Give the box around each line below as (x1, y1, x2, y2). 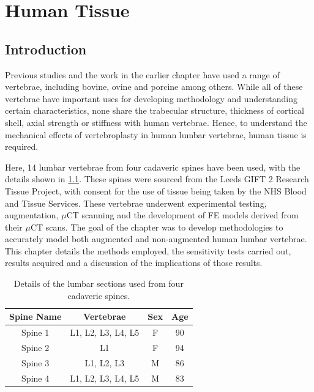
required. (5, 140, 39, 153)
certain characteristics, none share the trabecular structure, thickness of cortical (5, 104, 304, 117)
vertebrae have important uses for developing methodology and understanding (5, 92, 298, 105)
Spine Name (9, 310, 62, 323)
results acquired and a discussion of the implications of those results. (5, 256, 263, 269)
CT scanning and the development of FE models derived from (66, 209, 299, 221)
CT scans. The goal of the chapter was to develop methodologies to (30, 220, 283, 233)
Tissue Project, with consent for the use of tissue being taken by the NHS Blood (5, 184, 307, 197)
